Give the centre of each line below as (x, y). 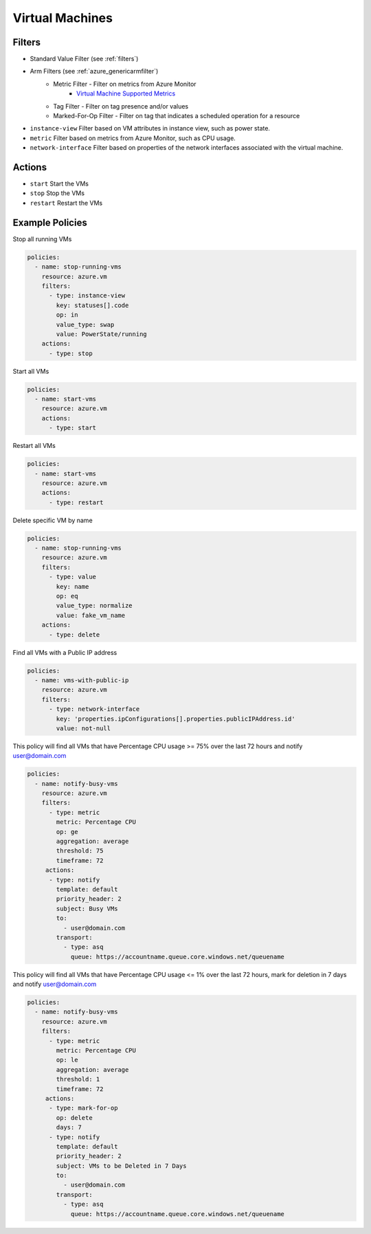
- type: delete (75, 635)
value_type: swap (85, 324)
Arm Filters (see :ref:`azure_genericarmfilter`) (94, 71)
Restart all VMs (34, 446)
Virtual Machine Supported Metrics (126, 93)
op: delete (74, 1118)
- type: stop (71, 353)
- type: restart (76, 502)
